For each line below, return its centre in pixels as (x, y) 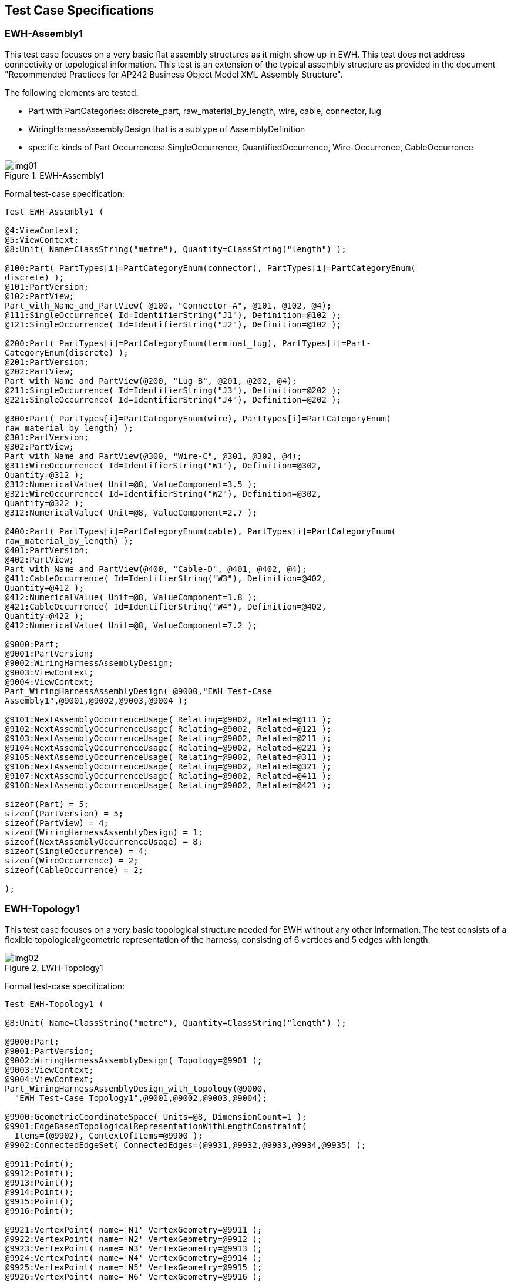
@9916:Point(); (40, 1211)
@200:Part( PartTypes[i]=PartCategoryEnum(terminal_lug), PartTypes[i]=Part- (188, 343)
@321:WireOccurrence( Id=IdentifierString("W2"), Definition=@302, (163, 493)
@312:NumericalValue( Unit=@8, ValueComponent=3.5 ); (131, 484)
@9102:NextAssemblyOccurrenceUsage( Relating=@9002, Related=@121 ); (168, 729)
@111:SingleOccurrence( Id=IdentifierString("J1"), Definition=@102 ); (173, 315)
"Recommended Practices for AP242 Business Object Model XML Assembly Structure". (174, 74)
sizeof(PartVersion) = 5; (64, 813)
